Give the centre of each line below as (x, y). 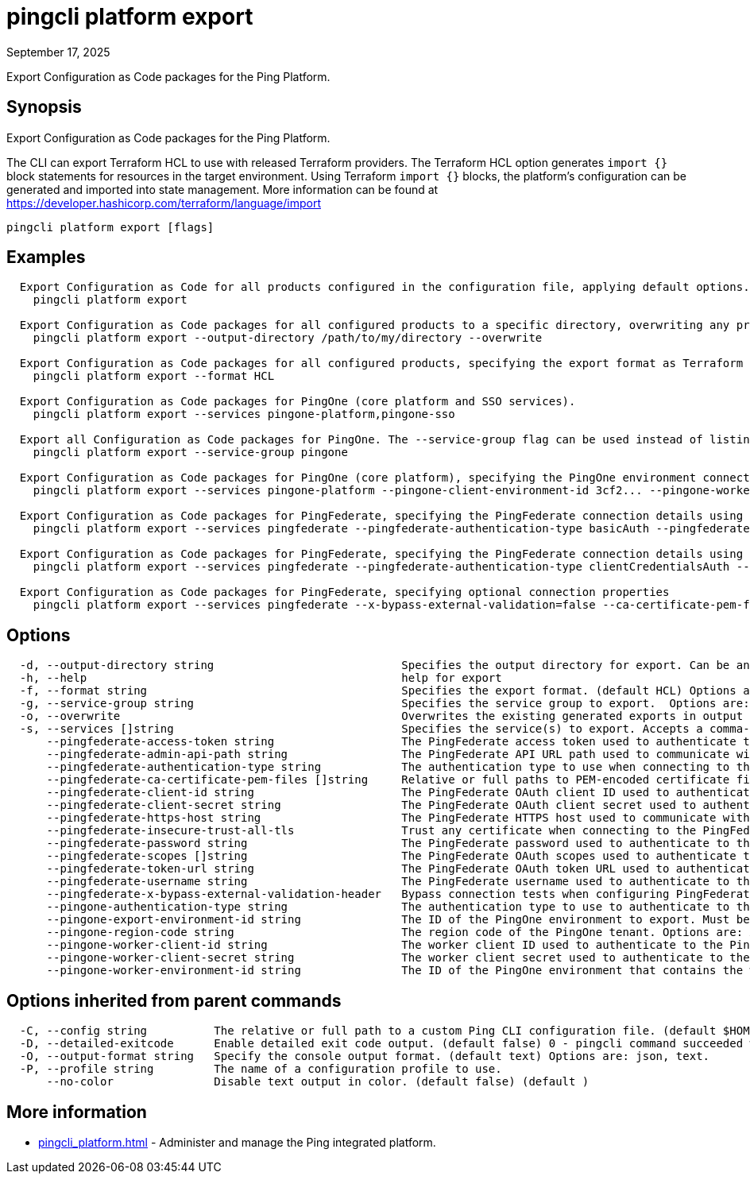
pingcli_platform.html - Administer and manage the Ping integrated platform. (237, 1142)
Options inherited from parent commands (174, 1000)
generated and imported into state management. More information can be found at (222, 189)
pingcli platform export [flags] (110, 227)
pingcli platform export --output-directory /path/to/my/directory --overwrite (288, 338)
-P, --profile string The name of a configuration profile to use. (261, 1069)
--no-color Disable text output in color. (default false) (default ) (318, 1082)
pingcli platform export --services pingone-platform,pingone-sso (244, 414)
